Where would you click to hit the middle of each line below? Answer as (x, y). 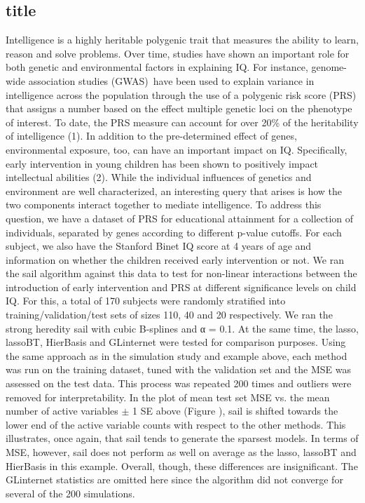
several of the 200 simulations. (70, 493)
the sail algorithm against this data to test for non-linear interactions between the (181, 273)
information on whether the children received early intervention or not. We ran (175, 259)
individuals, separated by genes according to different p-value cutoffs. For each (174, 232)
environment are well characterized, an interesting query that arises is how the (174, 190)
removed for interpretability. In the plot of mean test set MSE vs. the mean (168, 397)
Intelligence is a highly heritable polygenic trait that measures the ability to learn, (182, 40)
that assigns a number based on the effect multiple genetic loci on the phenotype (179, 108)
